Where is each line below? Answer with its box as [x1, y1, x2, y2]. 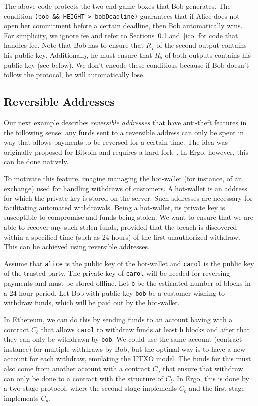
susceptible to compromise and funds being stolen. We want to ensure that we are [4, 212, 254, 222]
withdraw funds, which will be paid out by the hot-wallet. [4, 297, 180, 308]
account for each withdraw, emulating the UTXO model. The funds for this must [4, 353, 251, 364]
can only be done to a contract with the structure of [4, 373, 163, 383]
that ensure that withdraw [163, 363, 243, 374]
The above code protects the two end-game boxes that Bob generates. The [4, 1, 231, 11]
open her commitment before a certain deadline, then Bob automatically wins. [4, 20, 243, 31]
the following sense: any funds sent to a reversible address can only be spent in [4, 127, 244, 137]
